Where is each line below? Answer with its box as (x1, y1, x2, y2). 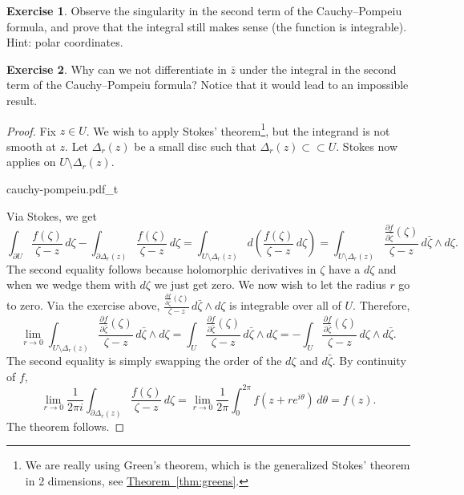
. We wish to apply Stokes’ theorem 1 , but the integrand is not (86, 120, 390, 139)
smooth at (6, 137, 56, 154)
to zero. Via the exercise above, (6, 297, 160, 314)
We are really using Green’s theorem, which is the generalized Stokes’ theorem (25, 456, 410, 473)
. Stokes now (336, 137, 397, 154)
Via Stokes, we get (6, 207, 97, 224)
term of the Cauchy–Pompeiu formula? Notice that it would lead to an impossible (6, 76, 409, 93)
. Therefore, (353, 297, 410, 314)
